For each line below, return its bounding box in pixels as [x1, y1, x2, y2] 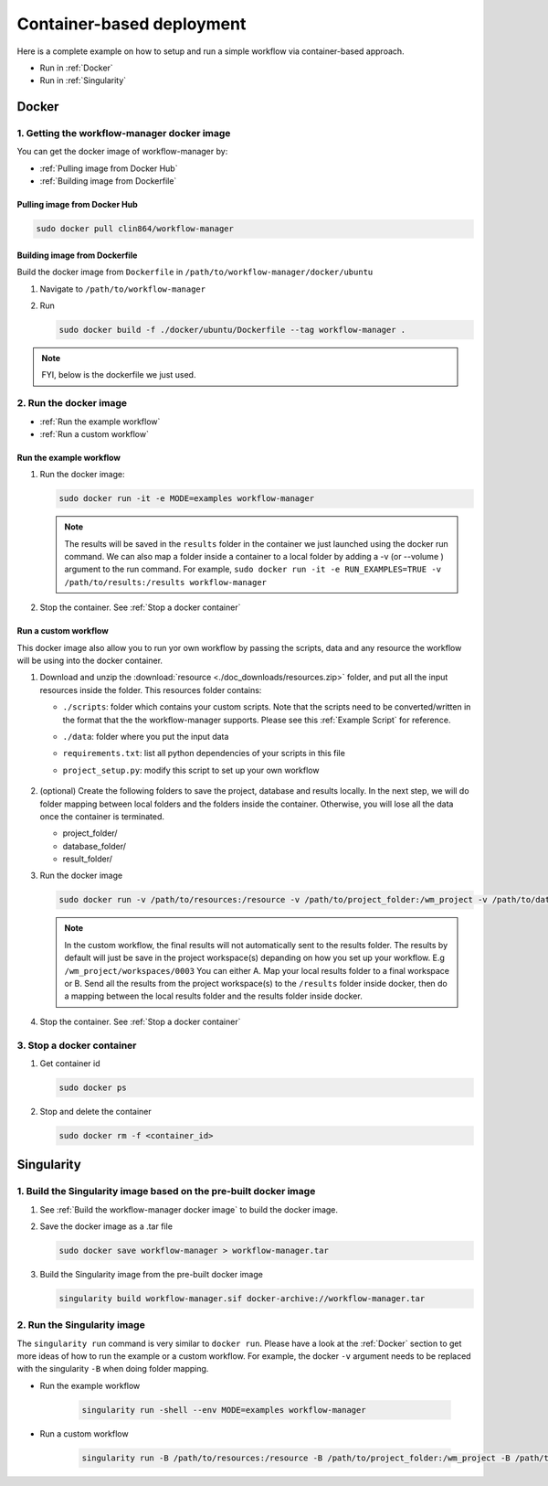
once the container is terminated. [39, 810, 164, 822]
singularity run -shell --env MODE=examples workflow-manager [81, 1405, 366, 1415]
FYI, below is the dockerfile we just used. [41, 369, 196, 380]
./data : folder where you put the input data [62, 731, 229, 742]
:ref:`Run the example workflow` [39, 416, 161, 427]
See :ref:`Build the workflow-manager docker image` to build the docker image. [39, 1203, 338, 1215]
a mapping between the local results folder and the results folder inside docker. [64, 990, 363, 1001]
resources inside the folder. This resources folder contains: [39, 684, 262, 695]
